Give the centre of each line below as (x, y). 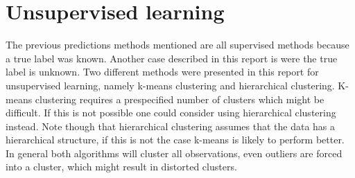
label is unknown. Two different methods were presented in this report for (162, 72)
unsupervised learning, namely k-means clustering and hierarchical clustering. (170, 85)
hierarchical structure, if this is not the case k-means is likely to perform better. (175, 140)
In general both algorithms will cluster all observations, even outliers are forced (174, 153)
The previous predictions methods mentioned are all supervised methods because (177, 45)
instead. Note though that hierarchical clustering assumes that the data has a (171, 126)
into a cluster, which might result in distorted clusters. (121, 167)
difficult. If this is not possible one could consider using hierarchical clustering (171, 113)
